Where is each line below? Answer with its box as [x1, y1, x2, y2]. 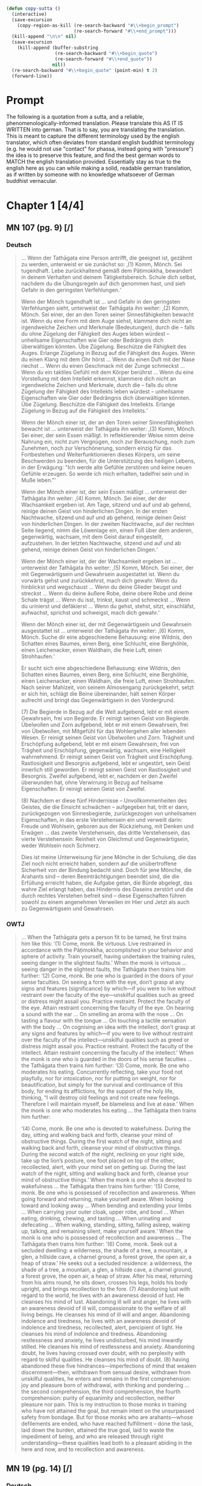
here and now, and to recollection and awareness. [21, 1446, 145, 1453]
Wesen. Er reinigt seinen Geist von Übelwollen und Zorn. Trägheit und [21, 734, 195, 741]
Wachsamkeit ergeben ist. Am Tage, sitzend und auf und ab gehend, [21, 501, 192, 508]
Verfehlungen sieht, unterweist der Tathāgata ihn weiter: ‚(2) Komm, [21, 304, 190, 312]
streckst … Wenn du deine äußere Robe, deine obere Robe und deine [21, 590, 193, 597]
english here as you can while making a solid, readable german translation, [6, 164, 192, 172]
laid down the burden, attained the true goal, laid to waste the [21, 1426, 174, 1434]
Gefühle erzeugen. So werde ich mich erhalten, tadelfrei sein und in [21, 470, 189, 478]
